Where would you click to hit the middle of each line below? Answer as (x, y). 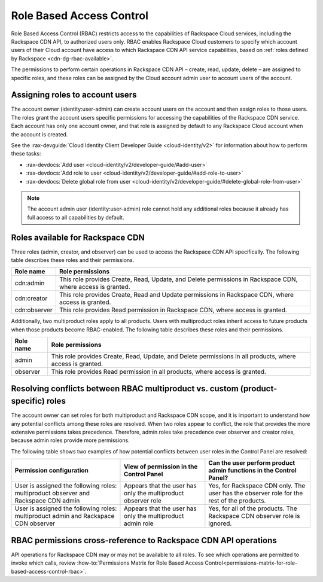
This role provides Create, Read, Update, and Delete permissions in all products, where (173, 356)
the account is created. (39, 134)
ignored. (220, 523)
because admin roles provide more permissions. (70, 440)
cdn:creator (31, 298)
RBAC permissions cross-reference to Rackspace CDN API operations (144, 540)
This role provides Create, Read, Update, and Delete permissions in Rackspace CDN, (178, 279)
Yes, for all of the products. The (253, 508)
